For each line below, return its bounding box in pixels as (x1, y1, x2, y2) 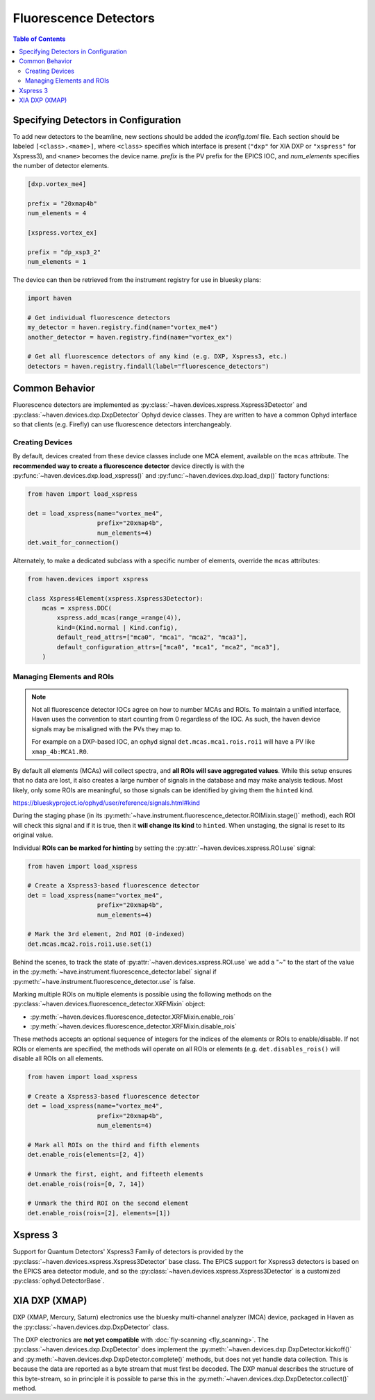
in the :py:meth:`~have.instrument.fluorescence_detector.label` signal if (12, 967, 217, 976)
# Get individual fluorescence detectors (27, 313, 171, 322)
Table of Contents (12, 35, 66, 43)
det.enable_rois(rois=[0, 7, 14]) (27, 1180, 145, 1187)
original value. (12, 831, 53, 840)
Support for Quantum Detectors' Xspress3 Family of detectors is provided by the (12, 1247, 244, 1256)
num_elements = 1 (27, 258, 87, 266)
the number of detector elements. (12, 161, 109, 169)
